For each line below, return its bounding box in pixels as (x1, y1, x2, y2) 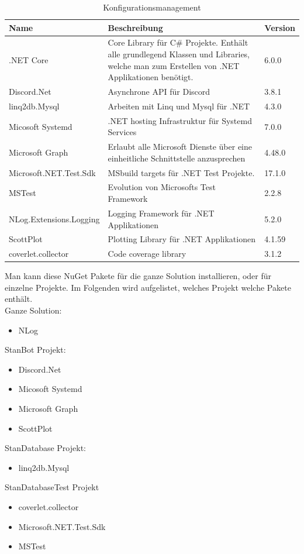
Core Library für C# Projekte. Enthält (108, 36, 248, 49)
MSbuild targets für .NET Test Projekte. (108, 166, 255, 178)
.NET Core (9, 53, 49, 66)
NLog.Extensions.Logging (9, 212, 100, 225)
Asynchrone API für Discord (108, 85, 210, 98)
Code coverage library (108, 247, 186, 260)
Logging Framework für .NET (108, 207, 215, 219)
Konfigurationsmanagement (103, 1, 201, 13)
